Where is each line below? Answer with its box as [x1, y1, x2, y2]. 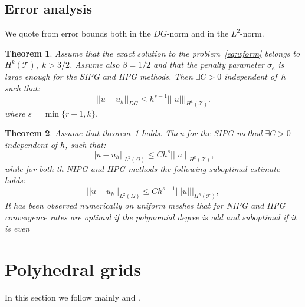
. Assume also [69, 58, 120, 71]
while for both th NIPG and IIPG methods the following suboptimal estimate [5, 162, 280, 174]
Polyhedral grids [5, 257, 142, 281]
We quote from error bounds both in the [5, 27, 151, 39]
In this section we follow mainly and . [5, 291, 140, 303]
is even [5, 222, 30, 235]
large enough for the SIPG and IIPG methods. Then [5, 70, 193, 82]
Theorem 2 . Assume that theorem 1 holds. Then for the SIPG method [5, 127, 263, 139]
